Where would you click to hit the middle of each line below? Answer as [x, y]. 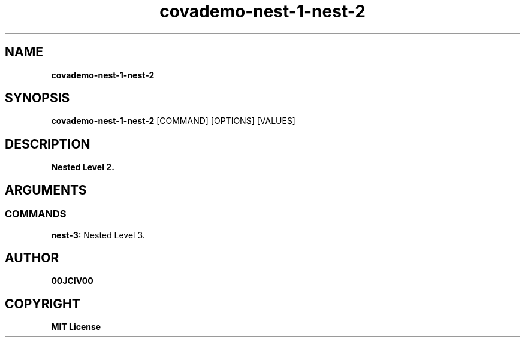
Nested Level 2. [83, 167]
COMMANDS [36, 214]
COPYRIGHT [43, 304]
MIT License [76, 327]
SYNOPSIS [37, 98]
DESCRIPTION [48, 144]
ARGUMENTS [46, 190]
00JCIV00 [72, 281]
